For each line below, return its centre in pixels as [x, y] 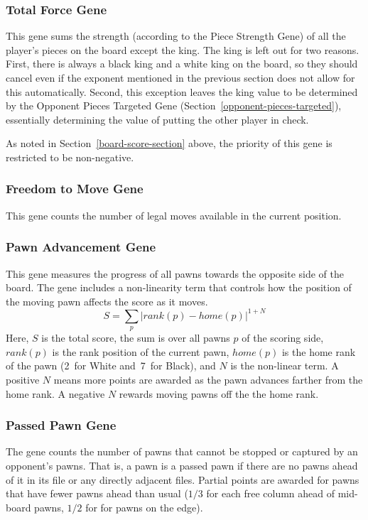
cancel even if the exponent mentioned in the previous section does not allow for [180, 77]
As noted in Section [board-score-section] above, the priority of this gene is [169, 143]
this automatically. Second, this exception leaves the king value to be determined [182, 91]
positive [23, 380]
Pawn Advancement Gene [81, 247]
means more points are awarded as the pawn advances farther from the [208, 380]
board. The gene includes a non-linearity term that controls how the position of [179, 287]
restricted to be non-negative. [70, 157]
